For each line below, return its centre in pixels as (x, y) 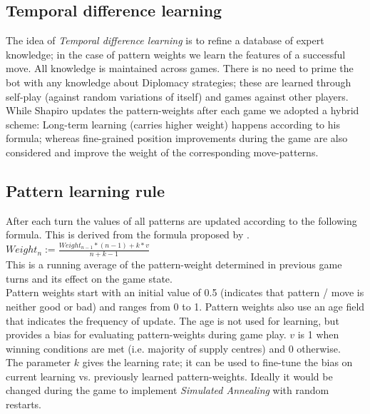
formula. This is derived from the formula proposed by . (128, 234)
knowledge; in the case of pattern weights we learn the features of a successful (176, 54)
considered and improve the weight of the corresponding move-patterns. (162, 152)
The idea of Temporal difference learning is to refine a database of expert (165, 40)
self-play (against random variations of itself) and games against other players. (177, 96)
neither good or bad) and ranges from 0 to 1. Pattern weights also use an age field (185, 306)
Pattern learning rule (86, 190)
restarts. (24, 404)
